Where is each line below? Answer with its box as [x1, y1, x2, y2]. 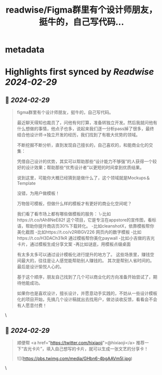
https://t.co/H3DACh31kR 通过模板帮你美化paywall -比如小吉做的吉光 [16, 235, 155, 241]
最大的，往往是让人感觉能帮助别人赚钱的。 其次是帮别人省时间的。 [21, 258, 154, 263]
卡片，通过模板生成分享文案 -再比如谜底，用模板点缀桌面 [16, 241, 131, 247]
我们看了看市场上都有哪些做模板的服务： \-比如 [16, 211, 111, 217]
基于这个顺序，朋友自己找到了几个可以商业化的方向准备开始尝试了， [16, 274, 153, 280]
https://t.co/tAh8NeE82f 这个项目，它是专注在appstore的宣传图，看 [16, 217, 152, 223]
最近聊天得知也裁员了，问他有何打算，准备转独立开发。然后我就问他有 [16, 120, 158, 126]
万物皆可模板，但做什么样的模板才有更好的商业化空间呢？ [16, 201, 132, 207]
